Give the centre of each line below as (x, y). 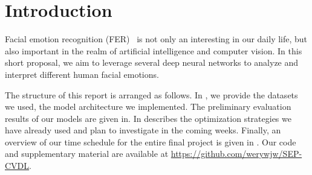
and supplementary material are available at (87, 154)
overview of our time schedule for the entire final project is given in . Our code (151, 142)
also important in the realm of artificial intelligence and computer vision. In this (154, 50)
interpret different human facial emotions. (82, 74)
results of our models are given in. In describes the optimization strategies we (148, 118)
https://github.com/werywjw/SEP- (236, 154)
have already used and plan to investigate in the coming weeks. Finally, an (143, 130)
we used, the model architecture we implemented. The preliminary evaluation (148, 107)
